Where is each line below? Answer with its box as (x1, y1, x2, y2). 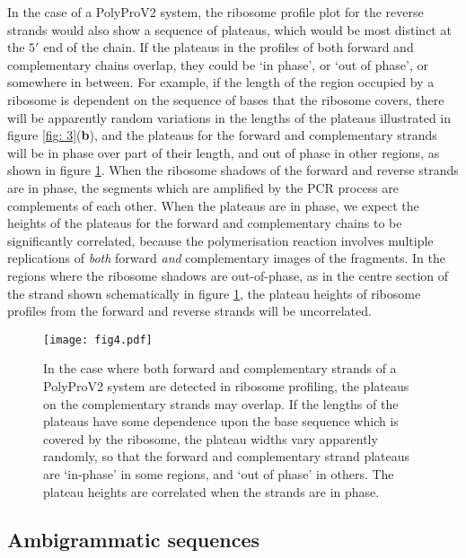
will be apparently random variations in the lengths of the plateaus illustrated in (7, 108, 452, 126)
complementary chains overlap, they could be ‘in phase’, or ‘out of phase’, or (7, 55, 429, 74)
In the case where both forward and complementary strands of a (43, 359, 397, 378)
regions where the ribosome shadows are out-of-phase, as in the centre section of (7, 266, 449, 284)
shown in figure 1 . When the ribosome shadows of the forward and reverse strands (7, 161, 459, 179)
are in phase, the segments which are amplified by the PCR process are (7, 178, 400, 196)
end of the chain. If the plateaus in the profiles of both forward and (43, 38, 414, 57)
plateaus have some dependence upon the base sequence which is (43, 412, 399, 431)
